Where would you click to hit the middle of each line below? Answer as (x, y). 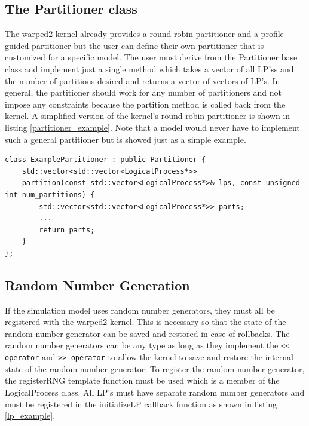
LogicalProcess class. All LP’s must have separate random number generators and (155, 392)
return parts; (67, 230)
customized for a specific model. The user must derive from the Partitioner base (151, 57)
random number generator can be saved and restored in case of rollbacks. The (147, 333)
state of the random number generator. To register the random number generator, (155, 368)
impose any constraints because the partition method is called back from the (145, 104)
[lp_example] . (30, 416)
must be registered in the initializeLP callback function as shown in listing (141, 404)
